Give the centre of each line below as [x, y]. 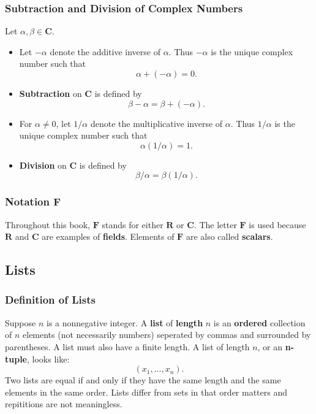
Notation [27, 201]
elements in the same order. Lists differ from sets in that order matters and [146, 392]
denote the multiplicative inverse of [156, 123]
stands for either [133, 224]
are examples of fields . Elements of [108, 236]
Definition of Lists [50, 300]
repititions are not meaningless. [64, 404]
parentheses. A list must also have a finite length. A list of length [127, 346]
